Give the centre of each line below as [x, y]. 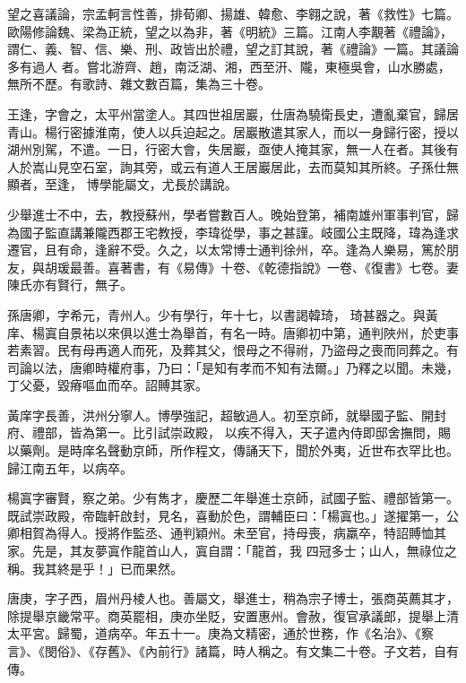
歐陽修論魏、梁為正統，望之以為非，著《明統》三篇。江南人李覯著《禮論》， [230, 31]
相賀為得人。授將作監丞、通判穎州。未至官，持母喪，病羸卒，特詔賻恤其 [233, 533]
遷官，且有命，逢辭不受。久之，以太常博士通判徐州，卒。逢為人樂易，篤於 [227, 250]
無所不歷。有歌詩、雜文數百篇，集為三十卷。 [139, 84]
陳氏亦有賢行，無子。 [70, 285]
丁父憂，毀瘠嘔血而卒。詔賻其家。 [108, 385]
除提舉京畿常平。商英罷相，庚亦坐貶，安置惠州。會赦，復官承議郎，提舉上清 [233, 615]
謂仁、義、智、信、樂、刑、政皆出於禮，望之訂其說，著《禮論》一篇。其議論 [233, 49]
